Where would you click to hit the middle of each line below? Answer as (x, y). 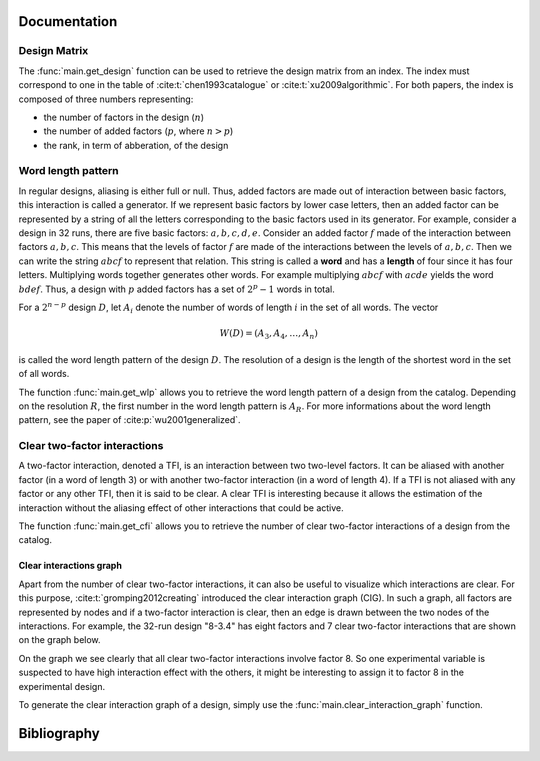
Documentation (68, 21)
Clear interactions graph (70, 566)
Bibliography (59, 733)
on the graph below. (59, 640)
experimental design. (61, 686)
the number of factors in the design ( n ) (124, 117)
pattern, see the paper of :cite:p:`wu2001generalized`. (129, 420)
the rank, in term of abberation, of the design (136, 145)
